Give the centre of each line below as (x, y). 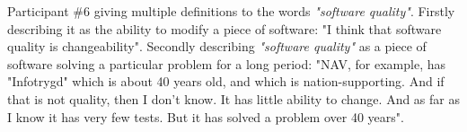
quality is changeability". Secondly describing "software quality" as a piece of (217, 46)
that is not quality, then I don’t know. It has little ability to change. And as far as (233, 98)
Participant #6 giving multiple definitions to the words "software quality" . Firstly (231, 11)
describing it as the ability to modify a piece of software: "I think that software (225, 28)
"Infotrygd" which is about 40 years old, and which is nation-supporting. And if (226, 81)
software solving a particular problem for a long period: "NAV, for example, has (226, 63)
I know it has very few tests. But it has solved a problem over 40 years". (206, 116)
